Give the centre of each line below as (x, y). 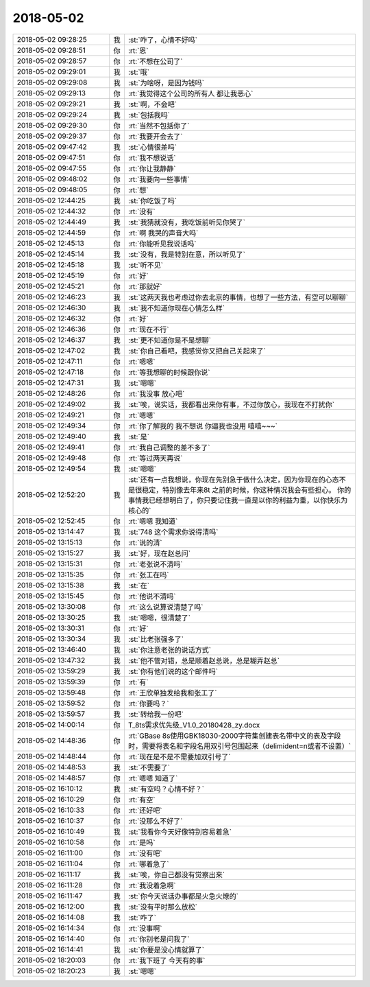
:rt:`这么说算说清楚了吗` (165, 607)
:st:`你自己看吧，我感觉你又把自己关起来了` (197, 351)
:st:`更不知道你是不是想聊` (170, 340)
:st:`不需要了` (149, 767)
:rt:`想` (138, 190)
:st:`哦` (139, 72)
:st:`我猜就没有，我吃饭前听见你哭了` (187, 222)
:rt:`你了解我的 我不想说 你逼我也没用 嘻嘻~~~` (202, 426)
